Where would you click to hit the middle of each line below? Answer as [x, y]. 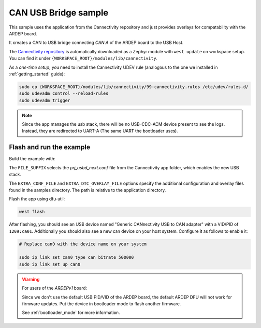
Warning [31, 279]
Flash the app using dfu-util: [37, 199]
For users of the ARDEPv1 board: [54, 288]
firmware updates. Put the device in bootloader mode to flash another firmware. [101, 304]
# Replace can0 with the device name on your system [83, 244]
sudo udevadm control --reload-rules [64, 94]
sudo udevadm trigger [45, 100]
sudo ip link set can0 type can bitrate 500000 [76, 257]
